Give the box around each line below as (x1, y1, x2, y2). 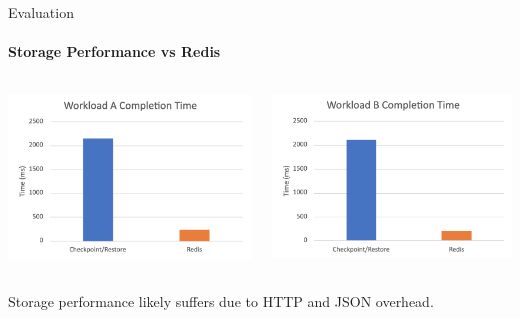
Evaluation (8, 2, 74, 22)
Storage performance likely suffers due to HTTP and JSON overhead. (8, 290, 434, 311)
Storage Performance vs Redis (8, 41, 221, 62)
